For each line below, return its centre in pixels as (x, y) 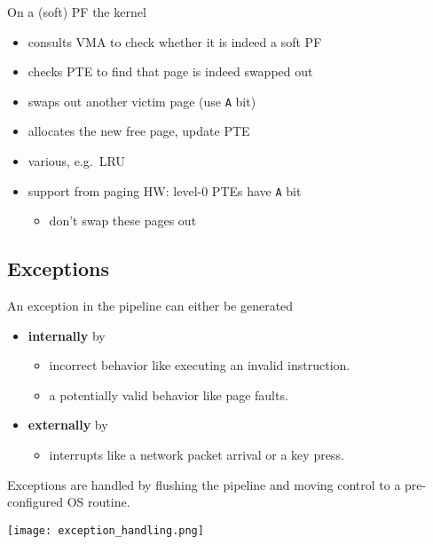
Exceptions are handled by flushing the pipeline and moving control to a (204, 484)
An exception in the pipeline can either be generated (150, 306)
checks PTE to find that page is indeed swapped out (170, 71)
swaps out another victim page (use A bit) (142, 101)
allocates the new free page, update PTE (139, 131)
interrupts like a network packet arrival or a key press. (197, 455)
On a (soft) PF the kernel (77, 12)
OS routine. (98, 502)
